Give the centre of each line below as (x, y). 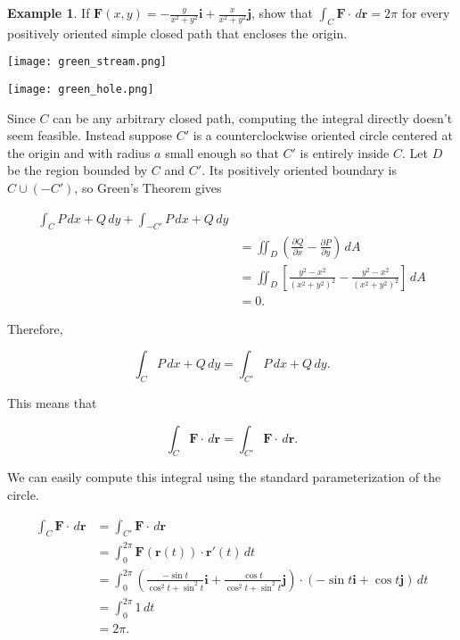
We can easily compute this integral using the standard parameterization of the (224, 477)
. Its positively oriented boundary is (300, 170)
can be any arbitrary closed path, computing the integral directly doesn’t (253, 117)
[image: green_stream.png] (87, 62)
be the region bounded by (78, 170)
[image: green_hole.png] (81, 90)
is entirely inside (345, 152)
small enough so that (222, 152)
